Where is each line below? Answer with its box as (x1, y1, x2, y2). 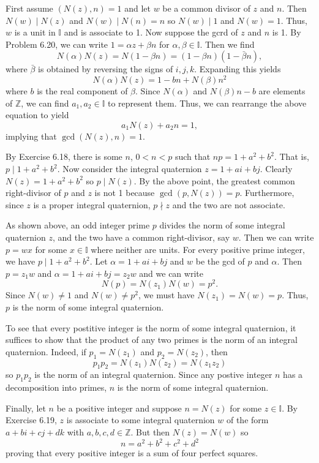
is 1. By (272, 26, 301, 39)
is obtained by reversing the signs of (38, 62, 173, 75)
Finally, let (6, 401, 46, 414)
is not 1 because (94, 186, 155, 199)
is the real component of (37, 85, 128, 97)
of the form (226, 413, 269, 426)
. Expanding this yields (194, 62, 281, 75)
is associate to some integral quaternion (66, 413, 215, 426)
